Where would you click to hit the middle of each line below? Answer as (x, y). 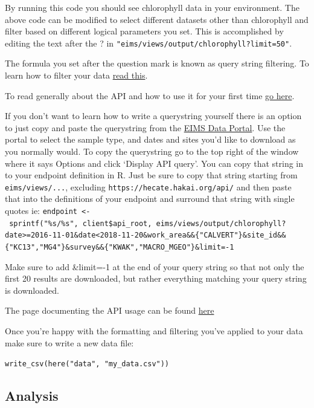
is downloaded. (32, 290)
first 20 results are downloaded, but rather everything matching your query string (156, 278)
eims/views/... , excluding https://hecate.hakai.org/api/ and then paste (148, 186)
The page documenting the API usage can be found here (110, 310)
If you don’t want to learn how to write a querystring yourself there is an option (153, 116)
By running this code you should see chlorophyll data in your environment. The (152, 7)
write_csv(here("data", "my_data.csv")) (87, 364)
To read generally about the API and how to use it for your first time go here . (150, 95)
